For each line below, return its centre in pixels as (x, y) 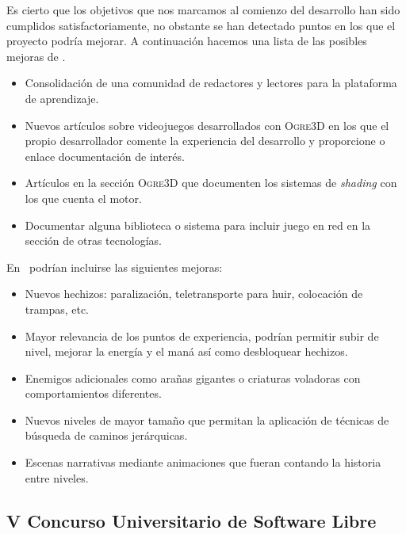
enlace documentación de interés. (105, 156)
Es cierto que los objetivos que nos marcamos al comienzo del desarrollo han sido (203, 10)
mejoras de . (36, 56)
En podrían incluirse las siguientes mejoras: (115, 267)
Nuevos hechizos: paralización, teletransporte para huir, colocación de (194, 294)
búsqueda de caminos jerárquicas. (106, 435)
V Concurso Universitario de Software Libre (192, 520)
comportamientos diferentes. (93, 393)
